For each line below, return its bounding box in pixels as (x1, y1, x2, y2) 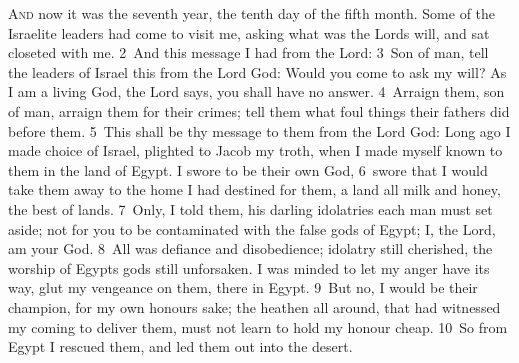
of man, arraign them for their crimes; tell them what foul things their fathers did (8, 100, 510, 121)
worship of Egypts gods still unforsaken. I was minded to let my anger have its (8, 257, 490, 278)
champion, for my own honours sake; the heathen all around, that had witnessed (8, 296, 501, 317)
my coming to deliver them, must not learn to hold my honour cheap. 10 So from (8, 316, 508, 337)
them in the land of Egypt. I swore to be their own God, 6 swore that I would (8, 159, 488, 180)
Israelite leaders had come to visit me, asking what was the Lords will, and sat (8, 22, 490, 43)
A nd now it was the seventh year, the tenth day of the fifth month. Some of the (8, 3, 496, 23)
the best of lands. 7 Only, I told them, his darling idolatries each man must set (8, 198, 493, 219)
